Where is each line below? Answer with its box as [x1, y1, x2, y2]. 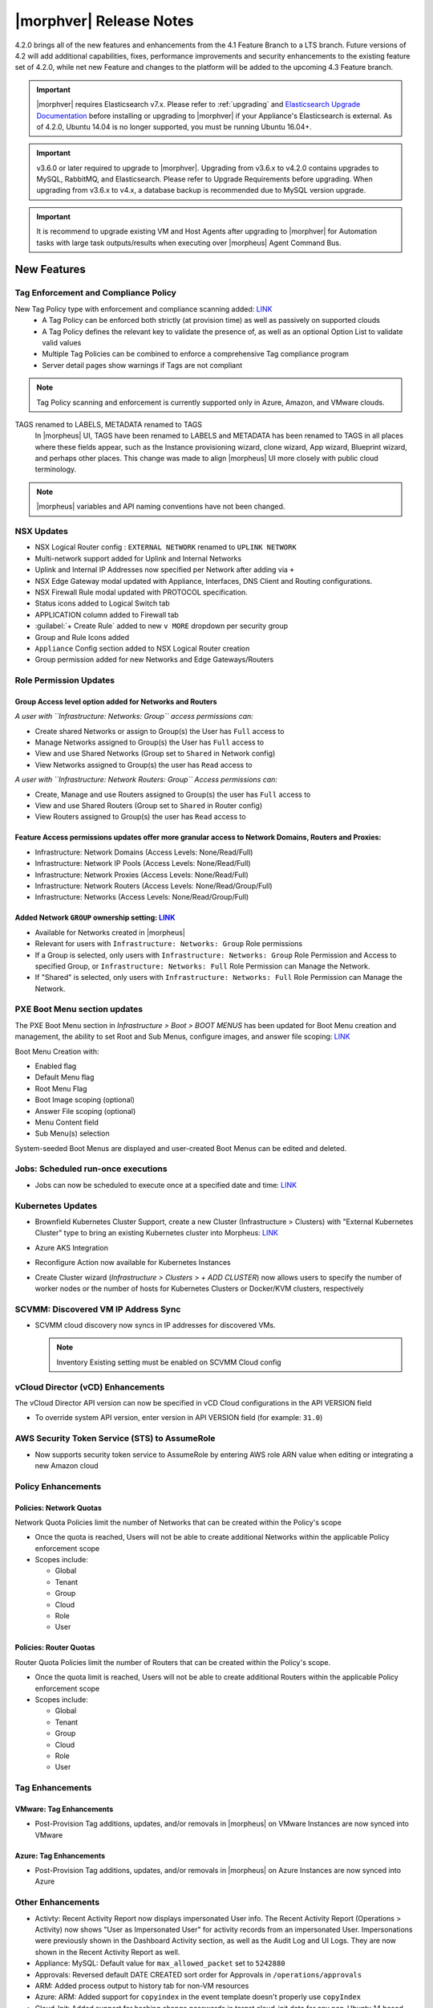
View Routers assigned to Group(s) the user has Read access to [34, 812, 246, 822]
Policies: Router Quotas [14, 1643, 95, 1652]
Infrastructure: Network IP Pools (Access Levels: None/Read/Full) [34, 859, 252, 868]
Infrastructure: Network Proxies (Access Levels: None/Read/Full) [34, 870, 249, 880]
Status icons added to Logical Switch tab [34, 598, 170, 608]
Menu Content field [34, 1117, 99, 1127]
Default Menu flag [34, 1072, 95, 1082]
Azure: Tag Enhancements [14, 1851, 106, 1860]
